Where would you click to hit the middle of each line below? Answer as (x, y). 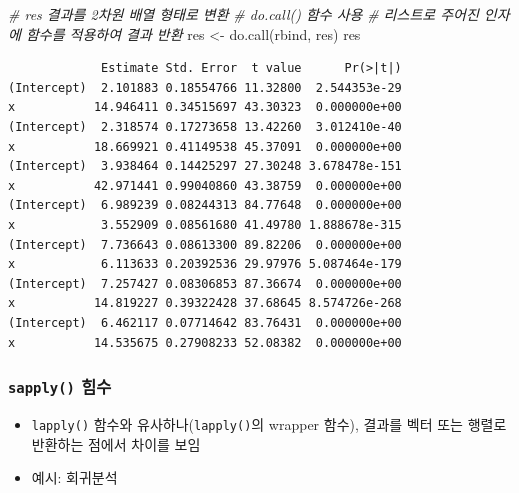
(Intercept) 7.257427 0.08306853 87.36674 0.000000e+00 (205, 283)
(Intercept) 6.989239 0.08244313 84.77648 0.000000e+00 (205, 205)
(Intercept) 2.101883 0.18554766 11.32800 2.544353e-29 (205, 87)
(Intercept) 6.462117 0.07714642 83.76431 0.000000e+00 (205, 322)
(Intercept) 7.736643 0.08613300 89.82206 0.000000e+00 (205, 244)
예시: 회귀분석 (74, 477)
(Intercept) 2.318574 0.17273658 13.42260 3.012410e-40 (205, 126)
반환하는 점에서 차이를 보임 (116, 443)
